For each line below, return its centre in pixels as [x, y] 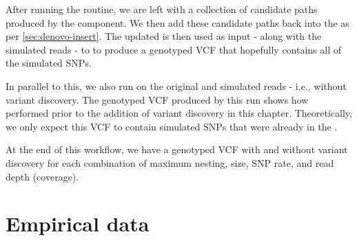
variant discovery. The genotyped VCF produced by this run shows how [157, 99]
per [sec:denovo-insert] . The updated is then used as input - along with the [164, 36]
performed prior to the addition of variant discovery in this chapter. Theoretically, [179, 113]
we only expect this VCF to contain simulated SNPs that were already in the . [172, 126]
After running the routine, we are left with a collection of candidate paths [162, 9]
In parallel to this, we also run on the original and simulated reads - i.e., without [176, 85]
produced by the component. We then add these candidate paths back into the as [177, 22]
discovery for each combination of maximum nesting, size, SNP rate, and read [170, 162]
